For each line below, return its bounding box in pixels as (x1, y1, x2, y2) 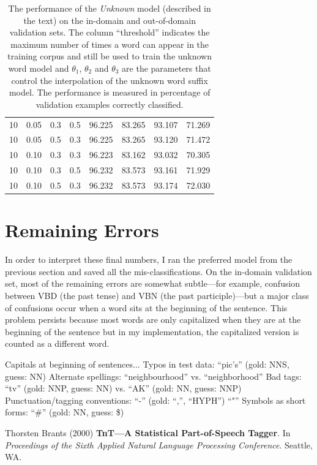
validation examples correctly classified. (35, 97, 184, 110)
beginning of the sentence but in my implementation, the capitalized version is (5, 325, 299, 338)
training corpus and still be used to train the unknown (7, 50, 212, 62)
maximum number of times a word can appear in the (10, 37, 209, 50)
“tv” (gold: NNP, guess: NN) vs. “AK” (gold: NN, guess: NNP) (5, 382, 242, 395)
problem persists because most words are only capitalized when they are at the (5, 313, 301, 326)
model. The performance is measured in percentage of (9, 86, 211, 99)
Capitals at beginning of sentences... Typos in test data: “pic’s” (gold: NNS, (5, 357, 289, 370)
